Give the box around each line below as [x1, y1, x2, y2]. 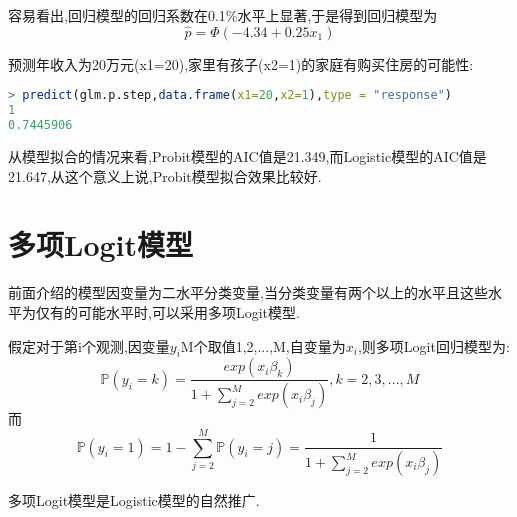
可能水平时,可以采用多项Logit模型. [77, 301, 300, 322]
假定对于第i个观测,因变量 [8, 335, 170, 356]
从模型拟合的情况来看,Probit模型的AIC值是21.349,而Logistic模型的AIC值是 [8, 146, 487, 167]
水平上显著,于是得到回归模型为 [237, 5, 438, 25]
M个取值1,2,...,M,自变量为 [180, 335, 346, 356]
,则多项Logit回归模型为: [357, 335, 510, 356]
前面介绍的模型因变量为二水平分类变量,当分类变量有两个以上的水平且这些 [8, 282, 488, 303]
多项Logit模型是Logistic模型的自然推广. [8, 490, 260, 511]
